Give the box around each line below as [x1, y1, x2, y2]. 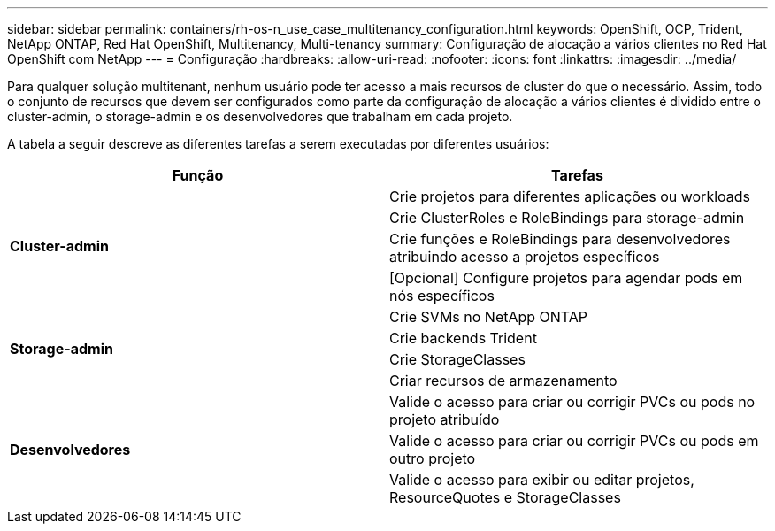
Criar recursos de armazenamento [389, 372, 618, 389]
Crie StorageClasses [389, 350, 526, 368]
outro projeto [389, 450, 476, 467]
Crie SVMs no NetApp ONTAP [389, 308, 588, 326]
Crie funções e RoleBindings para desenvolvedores [389, 230, 731, 248]
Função [172, 166, 224, 184]
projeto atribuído [389, 411, 500, 428]
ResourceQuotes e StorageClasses [389, 489, 621, 506]
